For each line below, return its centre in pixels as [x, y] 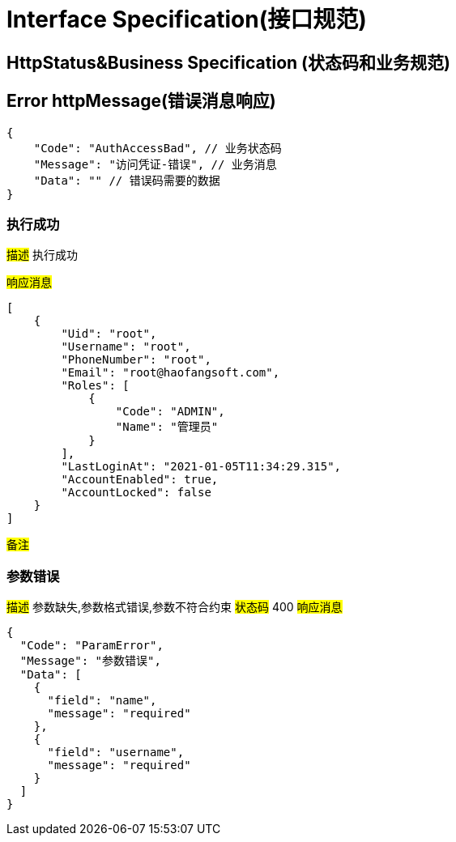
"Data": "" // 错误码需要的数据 [127, 180]
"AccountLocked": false [136, 493]
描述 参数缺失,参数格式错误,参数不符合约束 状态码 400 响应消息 [175, 607]
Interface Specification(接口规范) [187, 19]
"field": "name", [102, 701]
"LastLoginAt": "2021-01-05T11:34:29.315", [201, 467]
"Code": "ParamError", [92, 646]
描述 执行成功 [42, 255]
